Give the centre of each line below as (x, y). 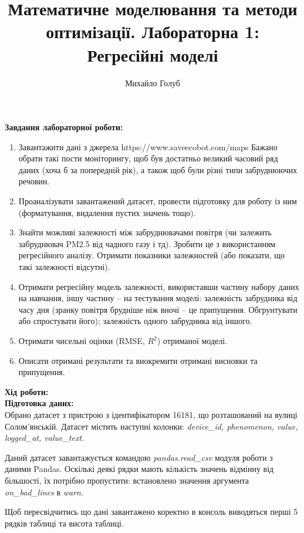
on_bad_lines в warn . (44, 492)
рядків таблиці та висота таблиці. (64, 523)
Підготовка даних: (39, 403)
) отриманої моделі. (192, 340)
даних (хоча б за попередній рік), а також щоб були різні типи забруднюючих (158, 169)
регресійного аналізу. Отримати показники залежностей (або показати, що (152, 255)
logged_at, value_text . (44, 438)
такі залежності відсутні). (64, 267)
